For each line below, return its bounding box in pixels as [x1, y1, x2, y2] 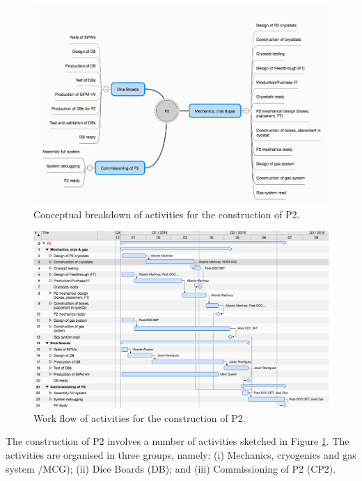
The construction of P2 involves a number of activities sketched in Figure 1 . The [6, 434, 349, 448]
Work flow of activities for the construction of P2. [33, 410, 246, 425]
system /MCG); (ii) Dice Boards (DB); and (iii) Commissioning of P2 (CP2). [6, 461, 336, 475]
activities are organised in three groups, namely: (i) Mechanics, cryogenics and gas [6, 447, 356, 462]
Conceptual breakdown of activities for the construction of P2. [33, 206, 300, 221]
